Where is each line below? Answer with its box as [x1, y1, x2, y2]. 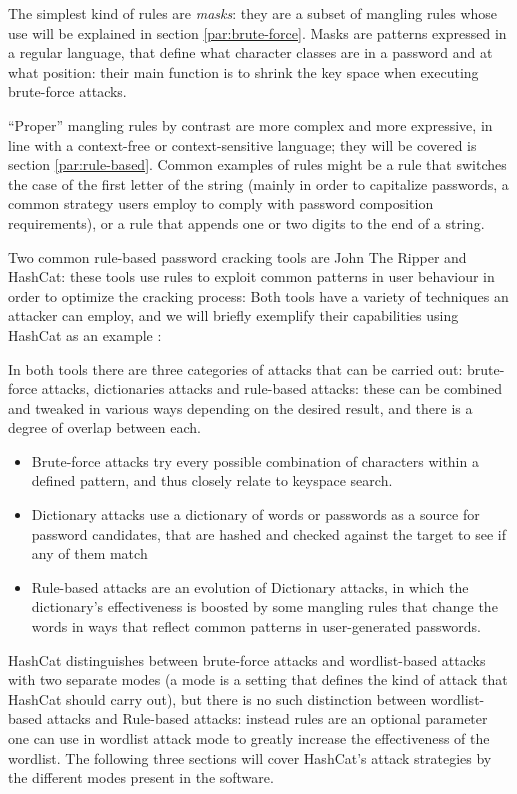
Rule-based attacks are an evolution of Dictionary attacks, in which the [31, 576, 469, 597]
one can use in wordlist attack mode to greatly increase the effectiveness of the [8, 728, 490, 748]
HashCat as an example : [8, 324, 162, 345]
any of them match [31, 543, 148, 564]
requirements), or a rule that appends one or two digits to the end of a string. [8, 212, 485, 233]
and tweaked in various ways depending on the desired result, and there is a [8, 397, 473, 418]
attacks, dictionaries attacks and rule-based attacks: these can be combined [41, 378, 503, 399]
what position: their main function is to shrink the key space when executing [8, 61, 479, 82]
